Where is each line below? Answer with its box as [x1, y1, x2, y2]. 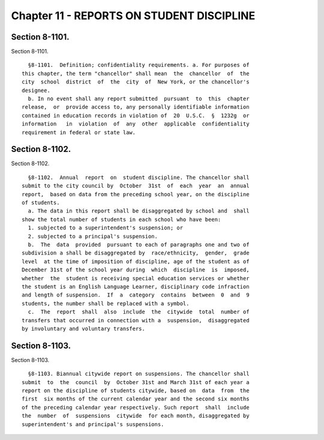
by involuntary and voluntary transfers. [22, 325, 145, 332]
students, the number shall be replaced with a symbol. [22, 300, 190, 307]
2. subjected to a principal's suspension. [28, 233, 158, 240]
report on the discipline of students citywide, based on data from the [22, 387, 250, 394]
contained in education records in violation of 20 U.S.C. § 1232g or [22, 112, 250, 119]
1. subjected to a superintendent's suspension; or [28, 225, 183, 231]
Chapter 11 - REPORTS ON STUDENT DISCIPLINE [11, 9, 256, 22]
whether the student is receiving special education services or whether [22, 275, 250, 282]
